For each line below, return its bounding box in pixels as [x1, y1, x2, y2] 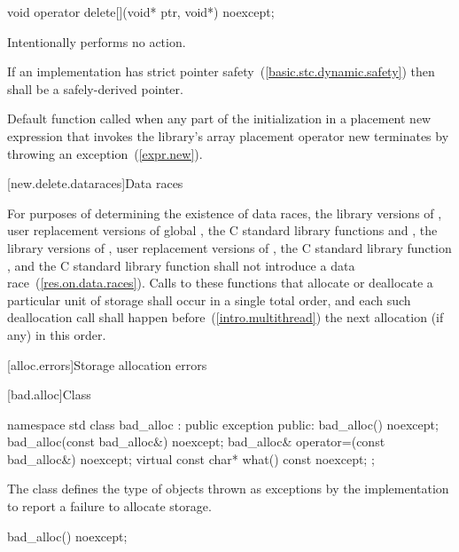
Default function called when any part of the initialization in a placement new [7, 109, 432, 128]
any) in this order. [7, 325, 106, 343]
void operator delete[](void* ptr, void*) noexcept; [7, 3, 275, 20]
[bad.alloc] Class [7, 385, 91, 404]
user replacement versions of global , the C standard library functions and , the [7, 221, 438, 240]
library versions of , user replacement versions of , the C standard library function [7, 238, 452, 256]
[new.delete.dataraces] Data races [7, 174, 183, 193]
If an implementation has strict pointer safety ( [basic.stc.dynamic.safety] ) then [7, 62, 435, 81]
